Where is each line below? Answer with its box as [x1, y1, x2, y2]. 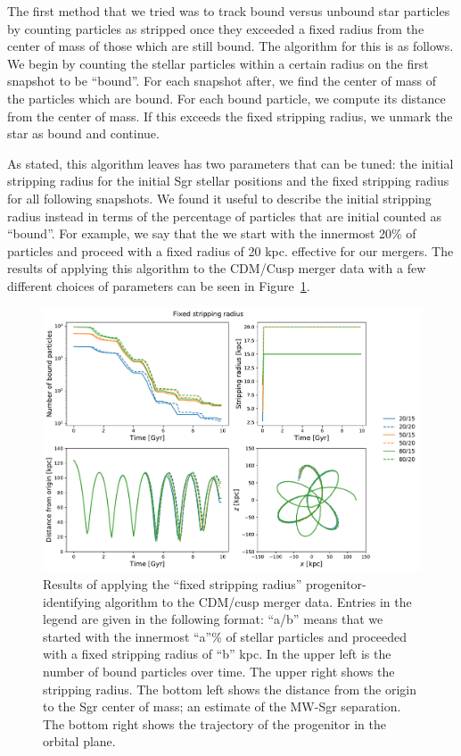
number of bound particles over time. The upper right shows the [43, 661, 395, 680]
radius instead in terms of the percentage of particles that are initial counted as [7, 206, 442, 225]
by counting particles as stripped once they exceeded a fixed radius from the [7, 19, 424, 37]
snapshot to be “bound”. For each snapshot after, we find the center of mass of [7, 71, 437, 90]
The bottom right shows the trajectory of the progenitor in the [43, 714, 386, 733]
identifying [43, 592, 101, 611]
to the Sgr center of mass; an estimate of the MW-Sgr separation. [43, 697, 401, 716]
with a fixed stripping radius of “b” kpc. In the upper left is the [43, 644, 391, 663]
